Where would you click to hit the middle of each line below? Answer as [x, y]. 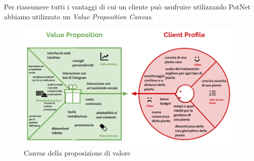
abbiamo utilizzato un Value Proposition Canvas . [79, 16]
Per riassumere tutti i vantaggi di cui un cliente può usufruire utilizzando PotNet [127, 6]
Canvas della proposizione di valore [77, 153]
